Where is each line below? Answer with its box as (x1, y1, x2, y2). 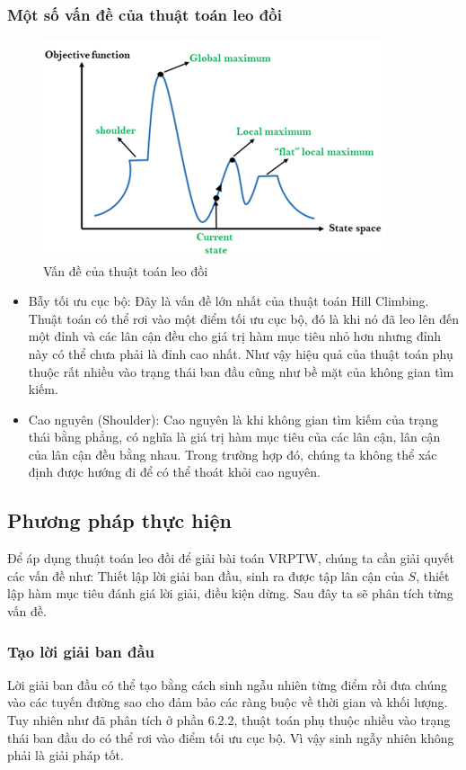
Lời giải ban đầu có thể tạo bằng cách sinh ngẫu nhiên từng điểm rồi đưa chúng (7, 675, 447, 694)
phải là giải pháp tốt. (7, 746, 124, 765)
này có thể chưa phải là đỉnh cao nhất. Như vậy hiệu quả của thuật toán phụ (28, 344, 453, 363)
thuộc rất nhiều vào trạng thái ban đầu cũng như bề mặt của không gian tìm (28, 362, 454, 381)
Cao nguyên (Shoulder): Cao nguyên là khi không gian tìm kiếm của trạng (28, 409, 439, 428)
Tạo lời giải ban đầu (7, 640, 155, 662)
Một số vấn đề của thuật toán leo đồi (7, 3, 282, 25)
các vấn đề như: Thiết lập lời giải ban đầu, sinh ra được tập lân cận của (7, 566, 404, 585)
